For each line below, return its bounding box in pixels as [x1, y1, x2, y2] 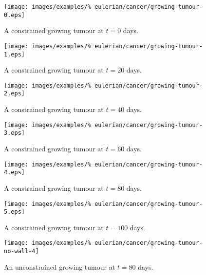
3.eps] [4, 129, 25, 137]
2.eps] [4, 90, 25, 97]
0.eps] [4, 11, 25, 18]
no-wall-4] [4, 248, 39, 255]
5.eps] [4, 208, 25, 216]
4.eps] [4, 169, 25, 176]
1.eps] [4, 51, 25, 58]
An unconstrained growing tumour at [4, 261, 115, 272]
